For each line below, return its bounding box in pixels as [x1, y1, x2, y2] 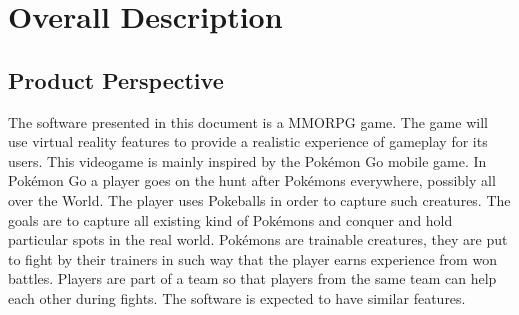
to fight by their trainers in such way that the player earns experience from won [8, 248, 497, 269]
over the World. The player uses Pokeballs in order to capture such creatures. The [8, 189, 511, 210]
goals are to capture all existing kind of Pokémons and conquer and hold [8, 209, 453, 230]
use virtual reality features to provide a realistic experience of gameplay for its [8, 131, 488, 152]
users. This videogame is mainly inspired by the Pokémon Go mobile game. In [8, 150, 487, 171]
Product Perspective [8, 64, 224, 95]
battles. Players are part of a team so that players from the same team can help [8, 268, 497, 289]
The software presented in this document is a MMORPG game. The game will [8, 111, 488, 132]
